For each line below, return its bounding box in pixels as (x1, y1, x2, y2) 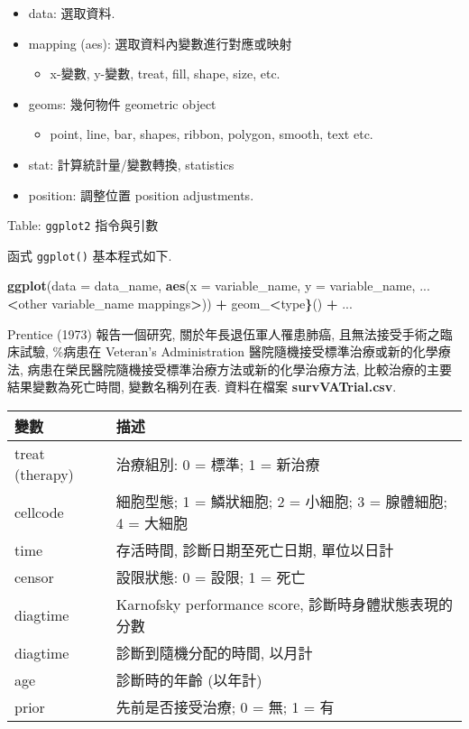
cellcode (14, 501, 64, 522)
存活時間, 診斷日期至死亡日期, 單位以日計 (115, 540, 394, 561)
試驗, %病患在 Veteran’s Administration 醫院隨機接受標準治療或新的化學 (19, 342, 438, 361)
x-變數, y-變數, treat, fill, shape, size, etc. (50, 64, 280, 83)
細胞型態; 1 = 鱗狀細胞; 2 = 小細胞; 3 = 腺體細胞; (115, 491, 447, 512)
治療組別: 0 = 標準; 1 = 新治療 (115, 454, 320, 475)
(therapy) (14, 464, 74, 485)
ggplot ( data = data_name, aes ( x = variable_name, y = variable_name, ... (7, 276, 430, 295)
